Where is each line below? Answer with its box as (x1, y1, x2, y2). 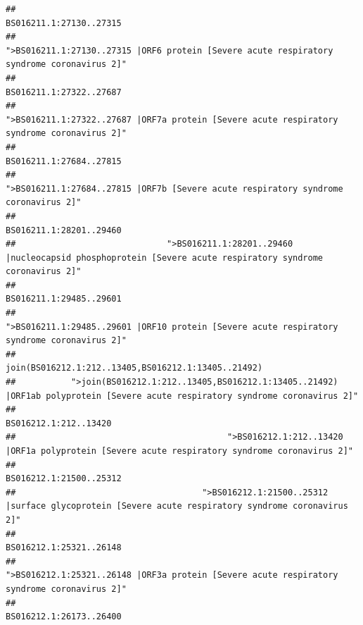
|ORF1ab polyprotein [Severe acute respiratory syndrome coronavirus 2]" (6, 390, 359, 401)
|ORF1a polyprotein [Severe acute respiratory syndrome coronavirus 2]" (6, 446, 353, 456)
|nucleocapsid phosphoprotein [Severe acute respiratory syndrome (6, 252, 324, 263)
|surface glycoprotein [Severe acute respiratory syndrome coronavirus (6, 501, 348, 512)
